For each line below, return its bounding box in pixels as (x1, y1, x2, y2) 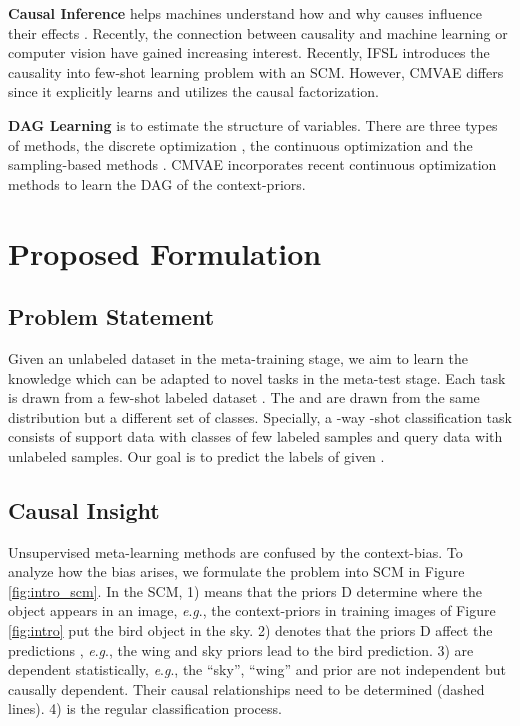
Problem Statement (8, 301, 215, 332)
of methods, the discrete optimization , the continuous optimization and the (8, 134, 473, 155)
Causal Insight (8, 494, 160, 525)
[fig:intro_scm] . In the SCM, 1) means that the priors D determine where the (8, 580, 482, 601)
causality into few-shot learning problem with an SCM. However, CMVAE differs (8, 61, 504, 82)
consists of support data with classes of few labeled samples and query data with (8, 426, 503, 447)
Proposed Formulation (8, 232, 322, 273)
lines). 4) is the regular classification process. (8, 698, 282, 719)
